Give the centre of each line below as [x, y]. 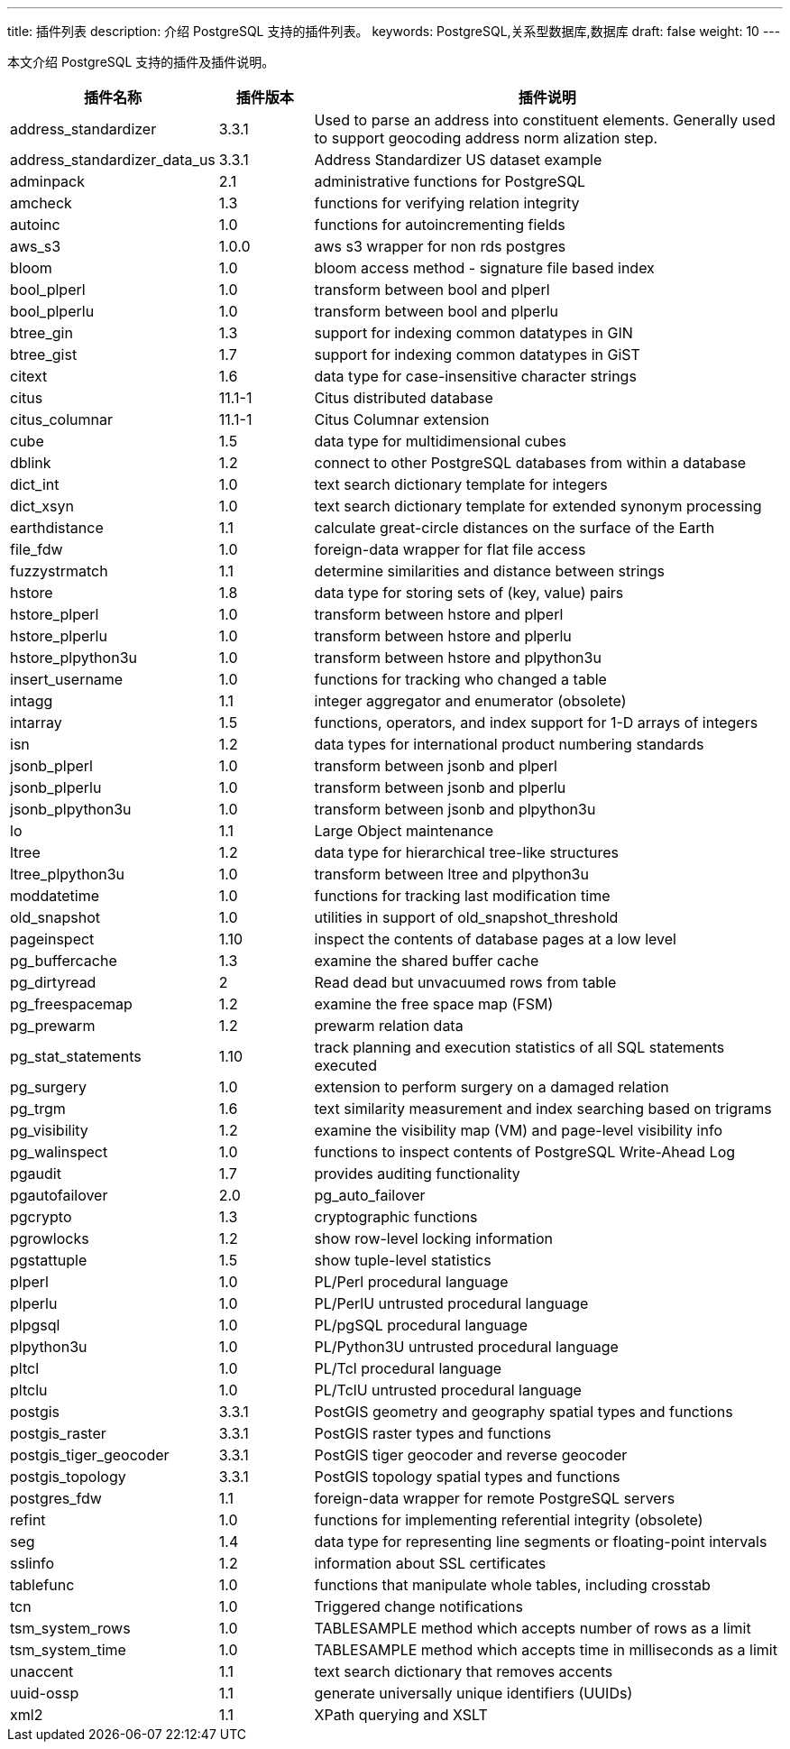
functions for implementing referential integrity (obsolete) [509, 1520]
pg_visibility [49, 1130]
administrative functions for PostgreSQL [450, 181]
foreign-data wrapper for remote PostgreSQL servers [495, 1498]
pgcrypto [41, 1217]
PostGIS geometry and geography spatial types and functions [524, 1412]
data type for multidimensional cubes [440, 441]
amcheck [41, 203]
